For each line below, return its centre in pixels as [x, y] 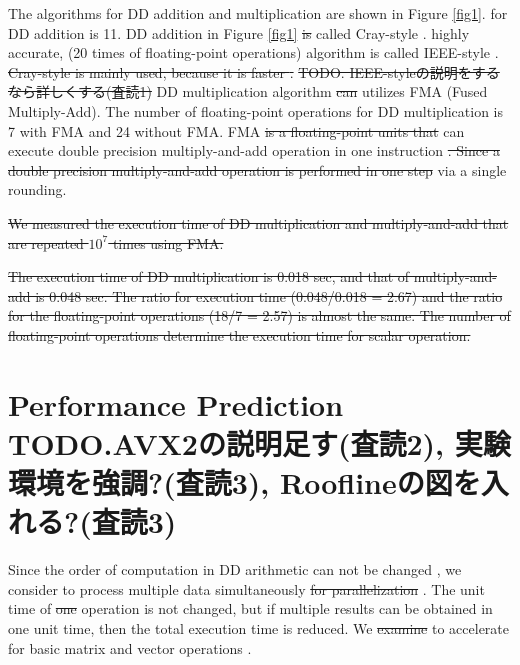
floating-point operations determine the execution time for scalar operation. [239, 334]
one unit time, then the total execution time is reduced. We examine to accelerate [259, 627]
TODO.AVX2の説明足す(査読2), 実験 [259, 442]
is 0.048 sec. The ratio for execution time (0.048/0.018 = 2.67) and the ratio [269, 295]
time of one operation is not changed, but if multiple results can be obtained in [250, 608]
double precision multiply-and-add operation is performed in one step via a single [257, 169]
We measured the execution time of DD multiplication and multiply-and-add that [258, 222]
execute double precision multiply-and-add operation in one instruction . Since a [254, 150]
